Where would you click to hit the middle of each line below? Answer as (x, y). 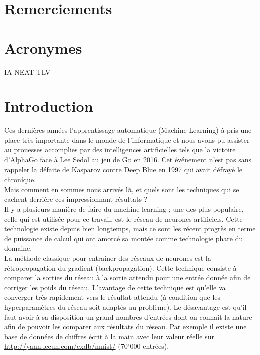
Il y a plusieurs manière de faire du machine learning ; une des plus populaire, (124, 208)
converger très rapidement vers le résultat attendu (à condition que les (112, 297)
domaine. (18, 248)
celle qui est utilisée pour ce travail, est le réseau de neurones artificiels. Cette (123, 218)
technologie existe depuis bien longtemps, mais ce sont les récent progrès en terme (130, 228)
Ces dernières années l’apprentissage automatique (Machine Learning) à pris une (128, 130)
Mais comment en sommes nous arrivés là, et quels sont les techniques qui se (122, 189)
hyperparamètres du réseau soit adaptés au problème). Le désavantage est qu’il (125, 307)
